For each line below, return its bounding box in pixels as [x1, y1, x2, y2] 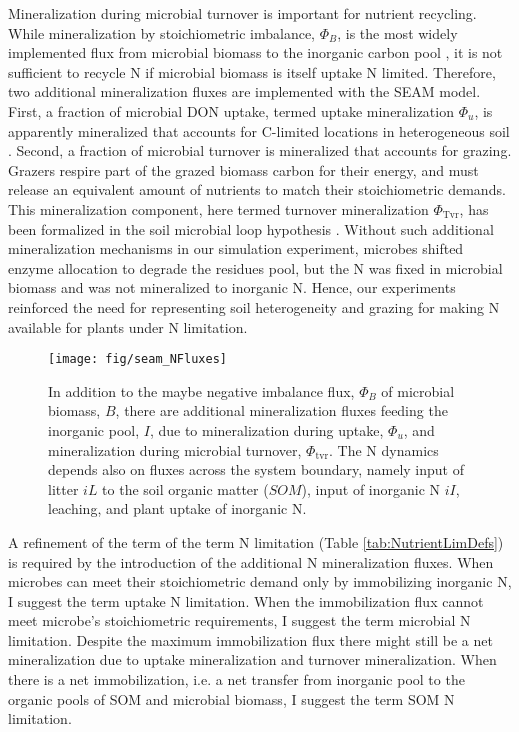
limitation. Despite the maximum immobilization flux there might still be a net [8, 629, 493, 650]
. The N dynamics [329, 439, 439, 460]
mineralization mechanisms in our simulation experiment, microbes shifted [8, 238, 464, 259]
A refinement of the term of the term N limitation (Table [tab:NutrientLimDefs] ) [8, 531, 504, 552]
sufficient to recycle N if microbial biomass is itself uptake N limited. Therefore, [8, 61, 496, 82]
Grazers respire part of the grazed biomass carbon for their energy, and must [8, 159, 479, 180]
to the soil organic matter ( [102, 478, 269, 499]
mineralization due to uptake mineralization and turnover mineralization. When [8, 649, 497, 670]
